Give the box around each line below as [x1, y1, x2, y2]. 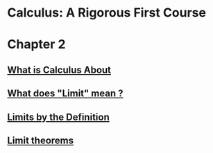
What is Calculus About [7, 64, 112, 75]
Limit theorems [7, 134, 74, 146]
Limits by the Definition [7, 111, 110, 123]
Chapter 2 [7, 37, 66, 53]
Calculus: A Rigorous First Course [7, 5, 207, 21]
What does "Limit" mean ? [7, 88, 123, 100]
